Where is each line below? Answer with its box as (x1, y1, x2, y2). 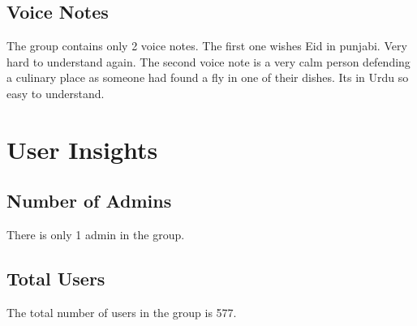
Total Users (6, 266, 105, 291)
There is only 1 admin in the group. (6, 226, 185, 243)
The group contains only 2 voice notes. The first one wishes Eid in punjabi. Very (6, 37, 407, 54)
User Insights (6, 132, 158, 165)
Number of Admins (6, 188, 172, 213)
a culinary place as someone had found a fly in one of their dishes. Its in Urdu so (6, 69, 409, 86)
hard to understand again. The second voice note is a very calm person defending (6, 53, 411, 70)
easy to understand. (6, 84, 105, 101)
